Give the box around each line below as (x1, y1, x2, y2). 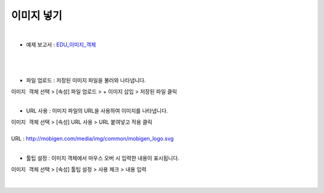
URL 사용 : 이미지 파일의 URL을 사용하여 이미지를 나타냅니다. (26, 107, 168, 114)
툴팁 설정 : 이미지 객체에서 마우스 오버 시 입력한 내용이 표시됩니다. (26, 155, 180, 162)
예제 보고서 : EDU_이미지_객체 (26, 41, 96, 48)
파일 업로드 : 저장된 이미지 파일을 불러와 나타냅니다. (26, 77, 146, 84)
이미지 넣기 (11, 9, 62, 22)
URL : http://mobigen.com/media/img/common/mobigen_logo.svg (11, 135, 174, 142)
